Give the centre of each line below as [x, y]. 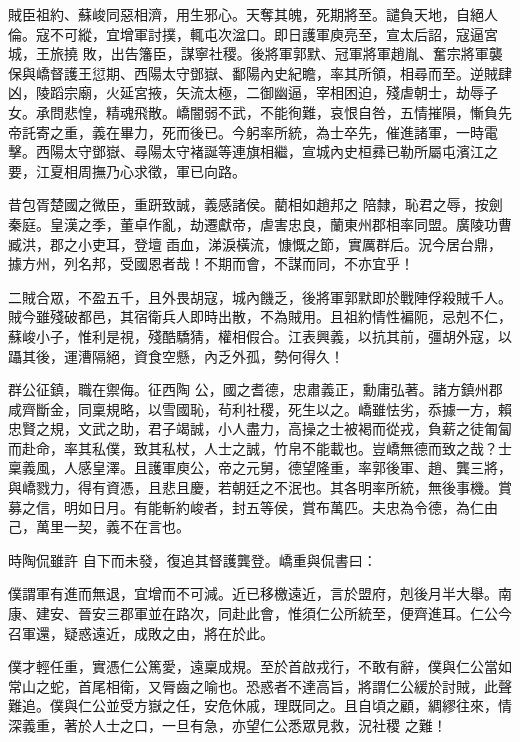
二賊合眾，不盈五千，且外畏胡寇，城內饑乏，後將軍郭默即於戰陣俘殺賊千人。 [260, 296]
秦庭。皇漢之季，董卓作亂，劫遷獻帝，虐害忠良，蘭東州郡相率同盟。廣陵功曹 [260, 223]
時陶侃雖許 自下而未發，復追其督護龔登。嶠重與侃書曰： [192, 559]
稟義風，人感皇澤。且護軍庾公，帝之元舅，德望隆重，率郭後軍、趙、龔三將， [260, 467]
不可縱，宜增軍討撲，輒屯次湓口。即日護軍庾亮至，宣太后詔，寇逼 [266, 33]
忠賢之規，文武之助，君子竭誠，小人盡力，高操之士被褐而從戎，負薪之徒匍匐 [260, 428]
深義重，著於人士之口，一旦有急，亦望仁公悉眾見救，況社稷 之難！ [227, 725]
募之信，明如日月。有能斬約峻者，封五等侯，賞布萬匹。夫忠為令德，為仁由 [253, 506]
